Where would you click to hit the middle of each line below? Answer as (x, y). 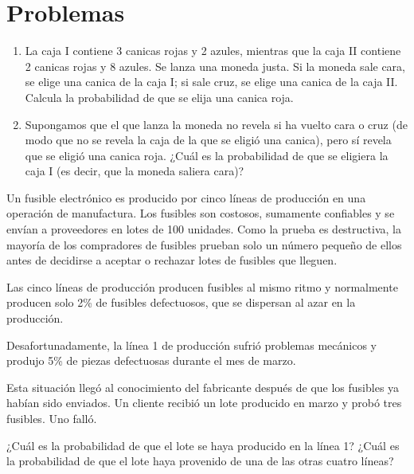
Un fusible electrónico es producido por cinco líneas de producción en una (186, 197)
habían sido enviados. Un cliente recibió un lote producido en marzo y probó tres (204, 403)
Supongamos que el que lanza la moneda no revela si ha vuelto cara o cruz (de (216, 124)
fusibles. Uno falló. (52, 418)
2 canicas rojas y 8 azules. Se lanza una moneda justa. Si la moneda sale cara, (215, 66)
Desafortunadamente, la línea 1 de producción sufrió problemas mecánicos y (191, 345)
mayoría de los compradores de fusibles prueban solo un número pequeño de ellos (204, 244)
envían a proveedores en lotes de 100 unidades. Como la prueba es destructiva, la (204, 229)
